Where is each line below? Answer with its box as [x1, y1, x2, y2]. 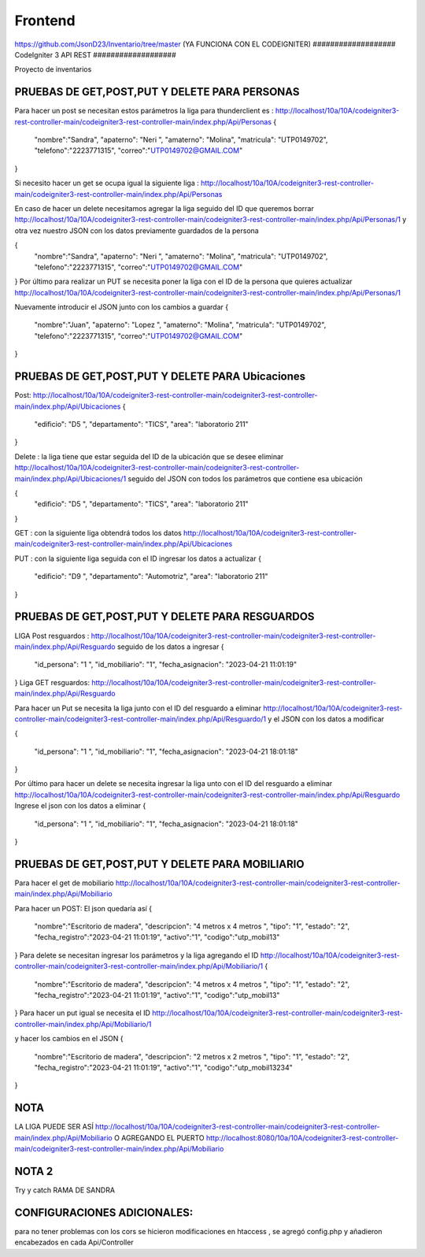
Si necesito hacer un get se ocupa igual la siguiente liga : [14, 178, 200, 188]
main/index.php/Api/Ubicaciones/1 [14, 473, 127, 484]
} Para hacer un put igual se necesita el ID [14, 1008, 151, 1018]
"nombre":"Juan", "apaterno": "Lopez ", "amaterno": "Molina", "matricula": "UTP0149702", [34, 320, 327, 330]
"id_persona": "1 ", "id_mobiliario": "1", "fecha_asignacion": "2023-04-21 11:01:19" [34, 660, 297, 669]
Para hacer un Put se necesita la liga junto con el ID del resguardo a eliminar [14, 703, 261, 713]
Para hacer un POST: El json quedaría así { [14, 903, 153, 913]
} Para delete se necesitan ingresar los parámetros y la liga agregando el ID [14, 950, 259, 960]
